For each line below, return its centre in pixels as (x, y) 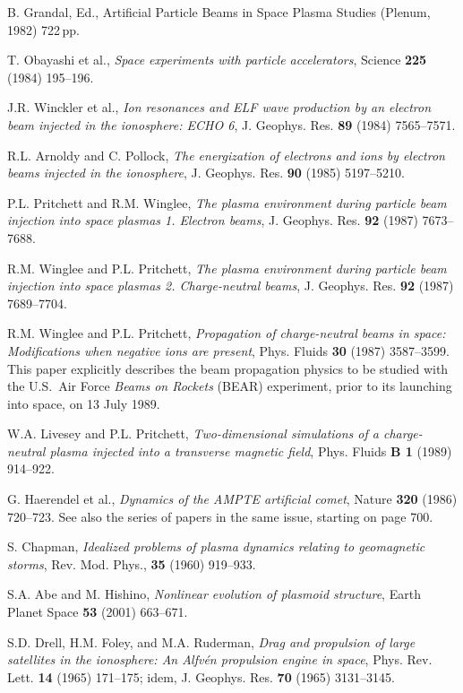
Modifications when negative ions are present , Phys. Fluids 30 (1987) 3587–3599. (228, 350)
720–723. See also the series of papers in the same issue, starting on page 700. (220, 516)
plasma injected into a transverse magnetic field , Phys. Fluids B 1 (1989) (251, 450)
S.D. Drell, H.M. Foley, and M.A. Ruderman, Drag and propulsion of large (211, 641)
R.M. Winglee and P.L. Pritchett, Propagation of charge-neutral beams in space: (227, 333)
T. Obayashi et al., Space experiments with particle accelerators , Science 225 (217, 60)
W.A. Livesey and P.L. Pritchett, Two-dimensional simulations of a (193, 433)
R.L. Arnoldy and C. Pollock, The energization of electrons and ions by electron (226, 155)
